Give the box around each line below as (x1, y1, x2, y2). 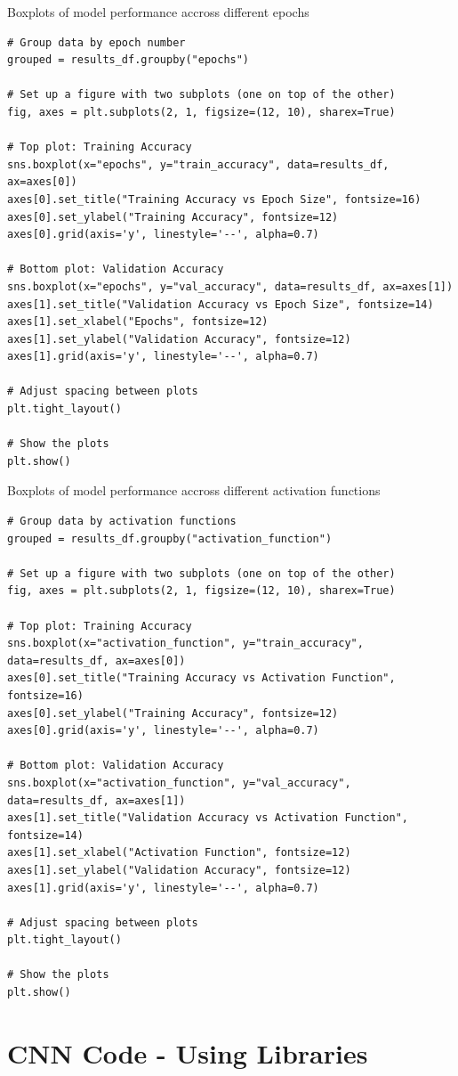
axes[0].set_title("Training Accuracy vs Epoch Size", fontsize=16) (7, 192, 422, 206)
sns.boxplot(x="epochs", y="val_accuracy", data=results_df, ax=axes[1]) (7, 280, 454, 293)
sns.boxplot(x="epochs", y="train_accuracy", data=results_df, (7, 158, 390, 171)
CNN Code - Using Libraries (7, 1034, 368, 1071)
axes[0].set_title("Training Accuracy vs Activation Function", (7, 672, 396, 685)
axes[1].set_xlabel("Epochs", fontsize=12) (7, 315, 269, 329)
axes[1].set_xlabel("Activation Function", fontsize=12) (7, 846, 351, 860)
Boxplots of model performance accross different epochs (7, 3, 309, 20)
